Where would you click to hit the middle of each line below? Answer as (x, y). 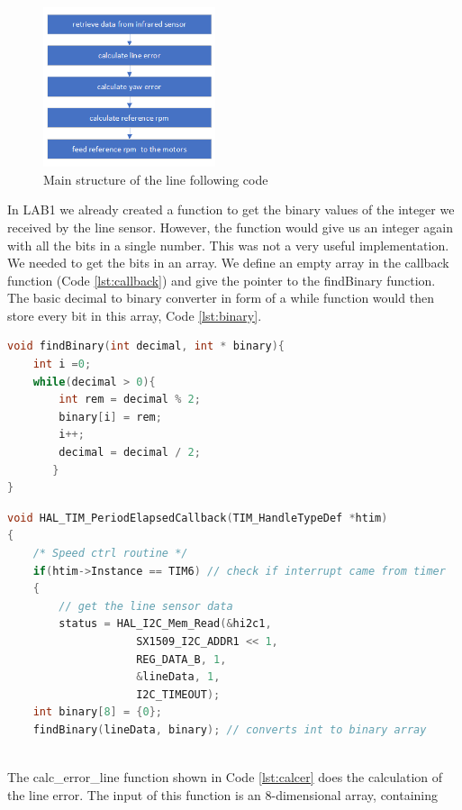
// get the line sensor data (146, 606)
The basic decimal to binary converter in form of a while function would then (221, 298)
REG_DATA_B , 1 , (181, 659)
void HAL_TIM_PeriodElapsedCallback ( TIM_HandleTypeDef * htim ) (198, 518)
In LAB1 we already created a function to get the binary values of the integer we (231, 209)
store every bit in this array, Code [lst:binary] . (135, 315)
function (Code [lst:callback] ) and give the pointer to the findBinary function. (222, 280)
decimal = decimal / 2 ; (130, 453)
